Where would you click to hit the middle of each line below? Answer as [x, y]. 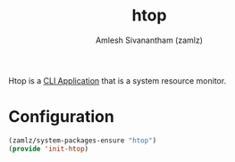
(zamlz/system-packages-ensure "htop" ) [83, 140]
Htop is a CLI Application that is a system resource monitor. [117, 80]
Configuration [62, 117]
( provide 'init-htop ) [49, 149]
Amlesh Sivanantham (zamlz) [149, 40]
